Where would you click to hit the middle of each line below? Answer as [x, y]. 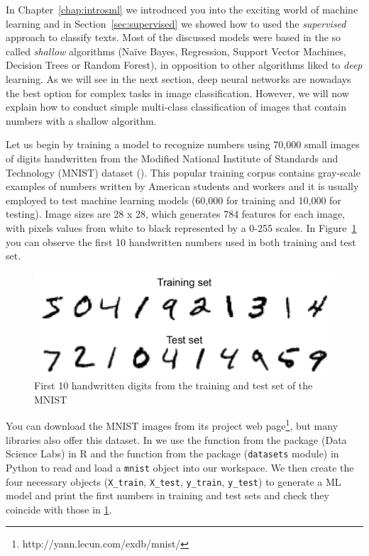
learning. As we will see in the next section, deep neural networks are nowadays [178, 78]
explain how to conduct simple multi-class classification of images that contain [176, 107]
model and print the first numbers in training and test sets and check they [167, 495]
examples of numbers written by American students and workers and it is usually [182, 186]
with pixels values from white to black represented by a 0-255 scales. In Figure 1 [181, 227]
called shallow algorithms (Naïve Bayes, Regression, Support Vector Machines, [176, 51]
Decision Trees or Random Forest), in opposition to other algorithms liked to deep [184, 65]
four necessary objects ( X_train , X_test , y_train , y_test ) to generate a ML [174, 481]
